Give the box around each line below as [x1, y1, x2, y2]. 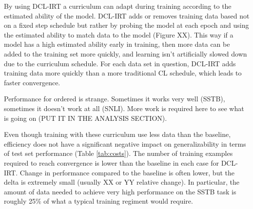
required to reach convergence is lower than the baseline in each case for [4, 157, 219, 168]
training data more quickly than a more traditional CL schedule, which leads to [4, 68, 242, 78]
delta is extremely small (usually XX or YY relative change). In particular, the [4, 177, 240, 187]
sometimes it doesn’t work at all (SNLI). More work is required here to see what [4, 103, 244, 113]
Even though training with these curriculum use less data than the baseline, [4, 129, 231, 139]
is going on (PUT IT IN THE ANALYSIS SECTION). [4, 113, 167, 123]
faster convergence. [4, 77, 60, 87]
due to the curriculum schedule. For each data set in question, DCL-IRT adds [4, 58, 236, 68]
